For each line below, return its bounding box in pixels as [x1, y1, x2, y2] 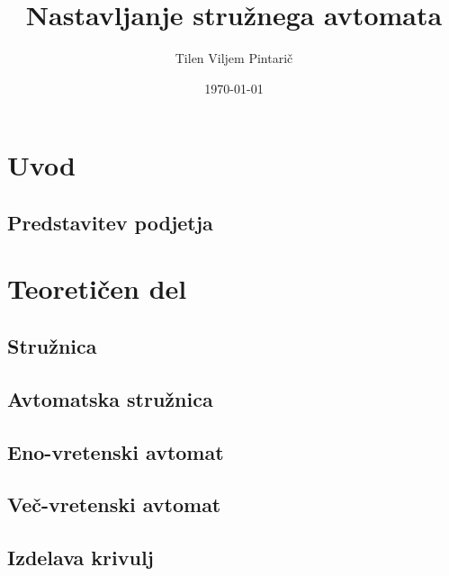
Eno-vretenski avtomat [7, 437, 224, 465]
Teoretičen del [7, 270, 187, 307]
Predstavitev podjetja [7, 208, 213, 236]
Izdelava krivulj [7, 544, 154, 571]
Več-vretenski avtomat [7, 490, 221, 518]
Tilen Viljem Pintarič [175, 49, 293, 67]
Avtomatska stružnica [7, 384, 213, 412]
